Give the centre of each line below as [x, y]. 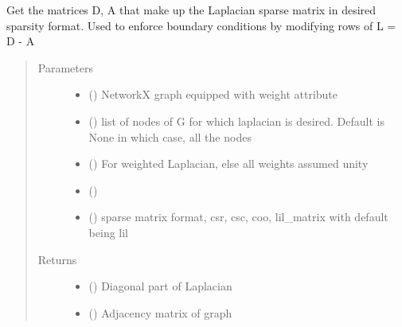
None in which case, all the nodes [170, 136]
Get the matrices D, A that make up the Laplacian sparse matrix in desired [191, 10]
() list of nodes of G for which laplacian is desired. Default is [236, 121]
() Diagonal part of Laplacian [160, 286]
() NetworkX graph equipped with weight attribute [213, 94]
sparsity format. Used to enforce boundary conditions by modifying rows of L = [201, 25]
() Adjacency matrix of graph [160, 312]
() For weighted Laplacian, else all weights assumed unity [228, 163]
